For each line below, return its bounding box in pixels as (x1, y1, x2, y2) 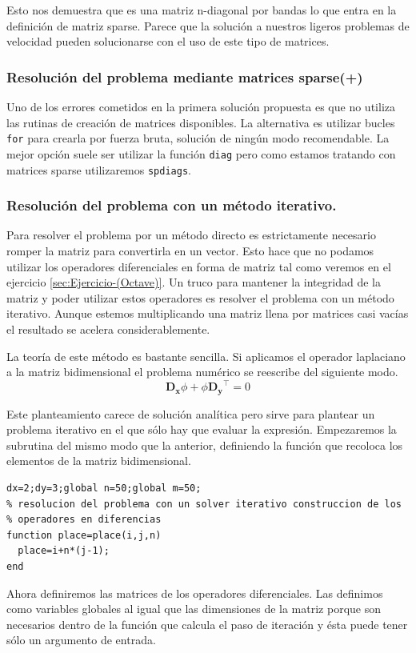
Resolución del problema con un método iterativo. (6, 195, 337, 215)
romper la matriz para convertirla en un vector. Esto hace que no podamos (6, 242, 374, 258)
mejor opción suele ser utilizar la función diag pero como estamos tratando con (6, 145, 396, 162)
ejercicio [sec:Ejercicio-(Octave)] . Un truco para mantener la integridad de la (6, 274, 381, 290)
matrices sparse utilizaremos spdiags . (6, 161, 191, 178)
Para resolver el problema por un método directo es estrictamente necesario (6, 226, 376, 243)
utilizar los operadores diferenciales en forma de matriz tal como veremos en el (6, 258, 391, 274)
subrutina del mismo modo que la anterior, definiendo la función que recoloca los (6, 436, 403, 453)
